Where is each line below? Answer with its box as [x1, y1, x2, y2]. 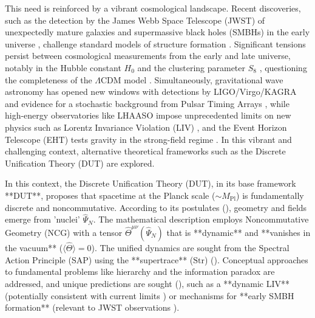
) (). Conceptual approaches [205, 253, 308, 266]
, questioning [259, 61, 307, 74]
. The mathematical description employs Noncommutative [93, 213, 309, 226]
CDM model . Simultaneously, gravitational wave [101, 73, 283, 86]
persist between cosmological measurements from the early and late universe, [5, 49, 291, 62]
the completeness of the [5, 73, 92, 86]
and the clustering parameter [137, 61, 246, 74]
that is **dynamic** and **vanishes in [166, 226, 311, 238]
